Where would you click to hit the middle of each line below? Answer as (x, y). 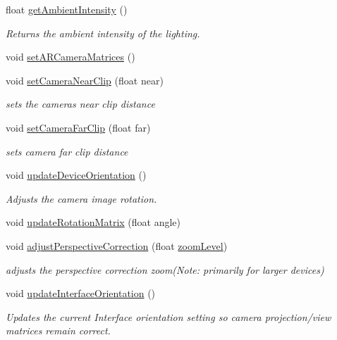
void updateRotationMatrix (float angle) (93, 222)
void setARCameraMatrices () (71, 57)
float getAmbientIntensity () (67, 9)
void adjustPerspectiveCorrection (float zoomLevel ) (117, 245)
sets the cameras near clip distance (80, 104)
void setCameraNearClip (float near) (85, 80)
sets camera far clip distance (67, 151)
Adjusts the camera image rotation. (81, 198)
